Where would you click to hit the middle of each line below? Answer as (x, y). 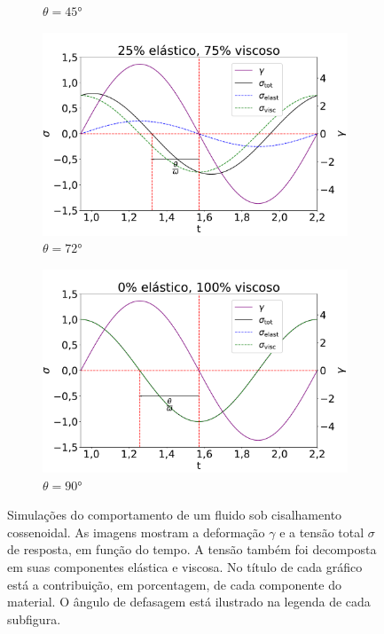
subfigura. (34, 618)
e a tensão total (322, 532)
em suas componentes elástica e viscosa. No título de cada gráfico (185, 566)
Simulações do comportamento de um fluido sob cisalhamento (175, 515)
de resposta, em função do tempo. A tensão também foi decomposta (192, 549)
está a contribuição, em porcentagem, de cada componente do (174, 584)
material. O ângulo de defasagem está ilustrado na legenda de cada (189, 602)
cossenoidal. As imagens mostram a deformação (136, 532)
